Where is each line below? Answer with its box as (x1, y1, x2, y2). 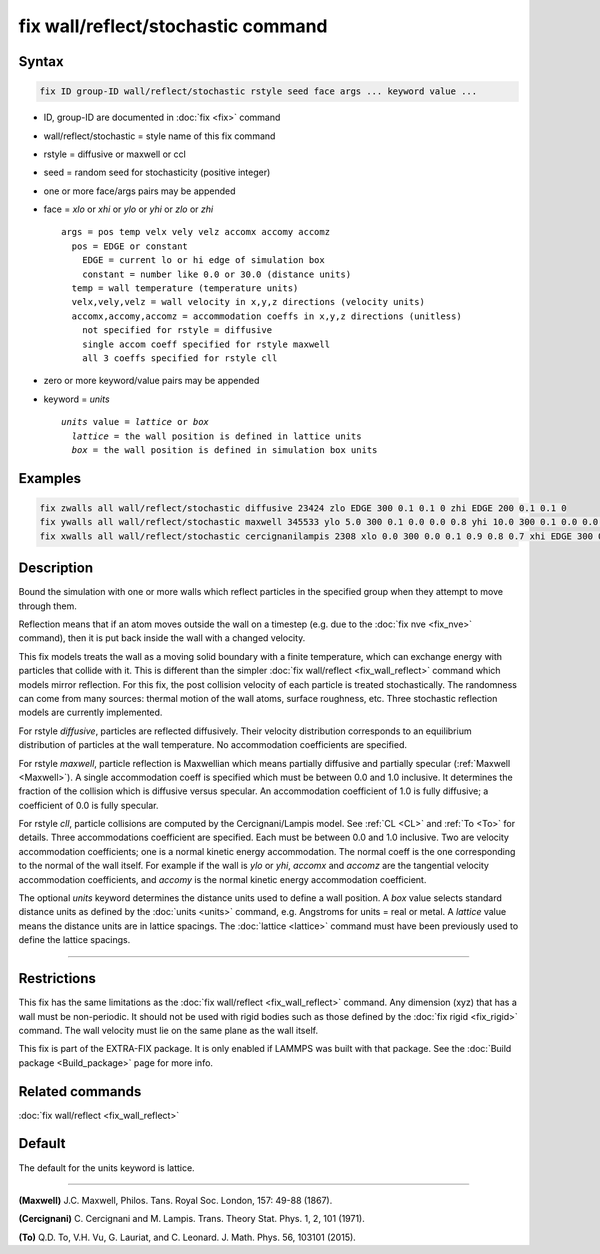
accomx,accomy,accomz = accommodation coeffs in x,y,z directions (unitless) (71, 310, 462, 322)
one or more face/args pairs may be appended (43, 185, 236, 197)
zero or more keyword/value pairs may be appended (43, 375, 260, 387)
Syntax (18, 53, 64, 70)
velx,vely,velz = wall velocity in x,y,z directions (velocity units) (71, 296, 425, 308)
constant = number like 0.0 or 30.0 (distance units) (81, 268, 352, 280)
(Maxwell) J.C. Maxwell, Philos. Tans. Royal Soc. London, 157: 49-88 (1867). (18, 1194, 333, 1206)
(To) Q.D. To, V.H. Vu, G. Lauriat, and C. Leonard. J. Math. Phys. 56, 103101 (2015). (18, 1231, 357, 1243)
